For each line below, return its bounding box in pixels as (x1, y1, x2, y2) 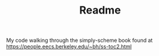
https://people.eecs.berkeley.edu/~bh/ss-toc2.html (6, 43, 132, 50)
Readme (79, 4, 121, 17)
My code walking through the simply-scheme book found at (6, 37, 153, 44)
